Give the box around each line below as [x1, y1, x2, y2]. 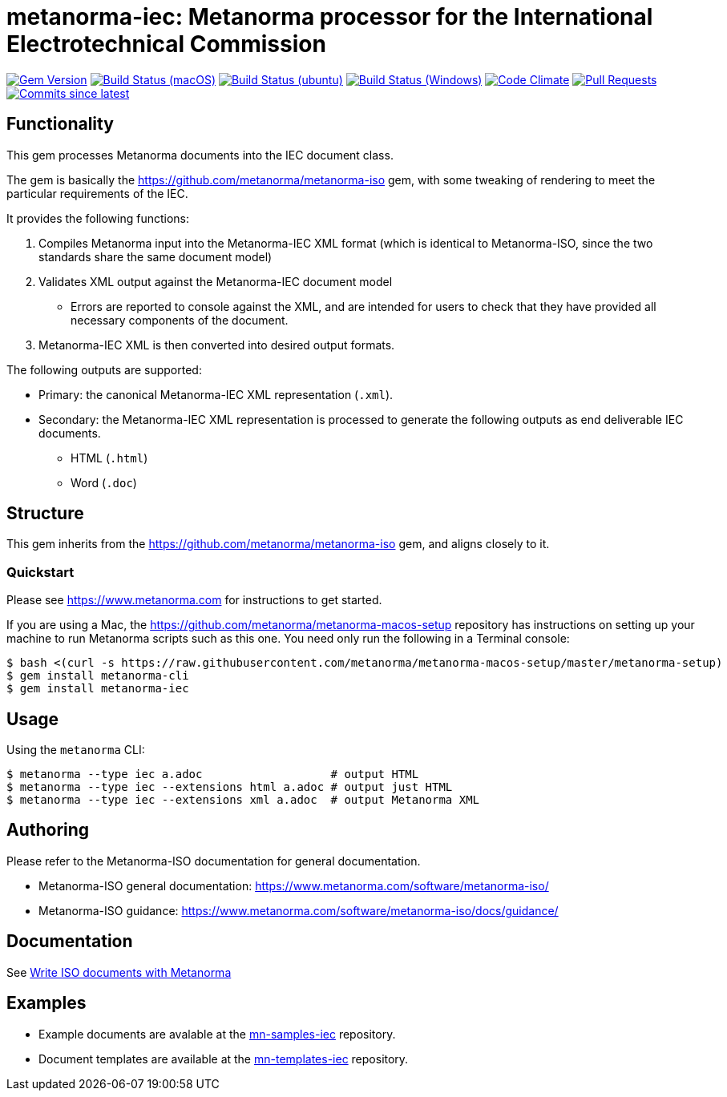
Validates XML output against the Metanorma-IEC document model [38, 274, 393, 288]
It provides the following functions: [6, 211, 190, 225]
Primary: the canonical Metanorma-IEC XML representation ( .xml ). [38, 387, 394, 401]
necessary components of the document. [71, 313, 289, 327]
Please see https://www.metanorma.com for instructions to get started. [6, 593, 382, 607]
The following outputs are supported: [6, 362, 202, 377]
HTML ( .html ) [71, 450, 148, 465]
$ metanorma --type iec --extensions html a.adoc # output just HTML [6, 780, 453, 794]
